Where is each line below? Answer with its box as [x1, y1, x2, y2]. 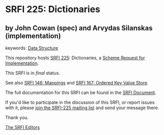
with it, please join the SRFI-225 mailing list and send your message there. [5, 105, 159, 111]
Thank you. [5, 115, 29, 120]
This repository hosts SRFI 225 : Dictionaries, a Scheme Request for [5, 55, 145, 61]
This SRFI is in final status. [5, 70, 61, 76]
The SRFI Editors [5, 124, 40, 130]
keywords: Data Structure [5, 45, 59, 51]
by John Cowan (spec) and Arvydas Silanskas [5, 24, 153, 32]
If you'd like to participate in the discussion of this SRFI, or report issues [5, 100, 155, 105]
